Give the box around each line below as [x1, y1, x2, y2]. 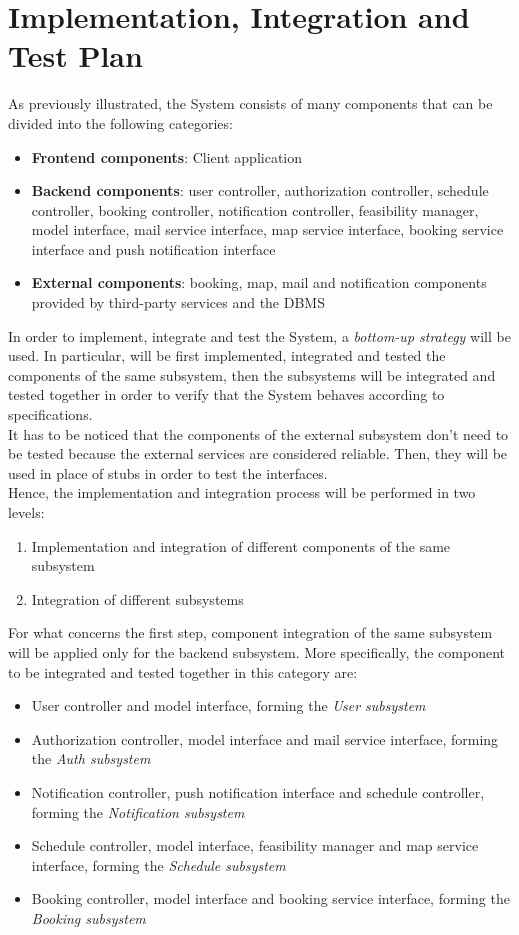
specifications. [8, 404, 93, 425]
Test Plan [8, 35, 143, 76]
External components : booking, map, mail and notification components [31, 272, 487, 293]
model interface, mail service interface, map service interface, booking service [31, 219, 504, 240]
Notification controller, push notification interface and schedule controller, [31, 781, 485, 802]
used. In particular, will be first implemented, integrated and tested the [8, 345, 446, 366]
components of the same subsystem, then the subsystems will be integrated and [8, 364, 496, 385]
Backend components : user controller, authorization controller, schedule [31, 180, 489, 201]
